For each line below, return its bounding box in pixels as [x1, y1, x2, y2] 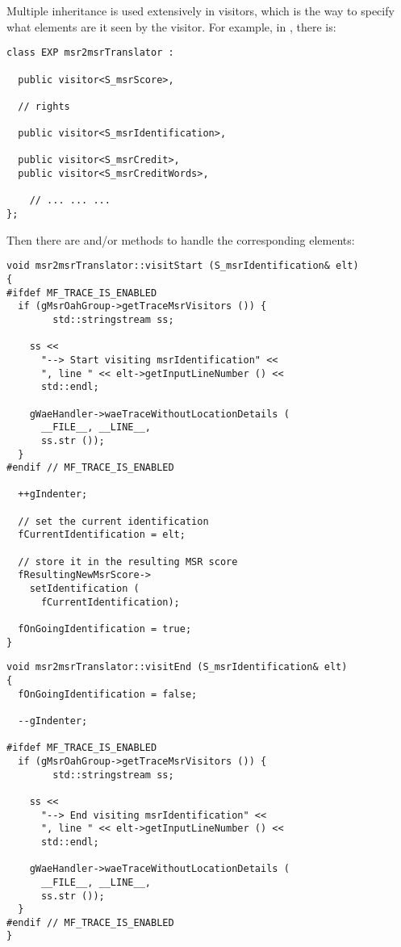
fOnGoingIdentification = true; [18, 623, 192, 635]
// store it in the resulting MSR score [18, 555, 238, 568]
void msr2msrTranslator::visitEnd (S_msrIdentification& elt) [6, 661, 348, 673]
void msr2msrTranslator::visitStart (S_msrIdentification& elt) [6, 260, 359, 272]
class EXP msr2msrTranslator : [6, 47, 174, 59]
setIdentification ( [29, 583, 140, 595]
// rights [18, 100, 70, 112]
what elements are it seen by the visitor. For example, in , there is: [6, 18, 336, 35]
